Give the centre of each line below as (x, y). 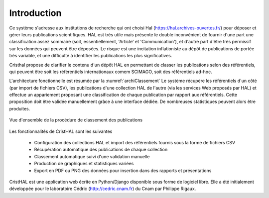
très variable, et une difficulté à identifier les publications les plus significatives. (91, 56)
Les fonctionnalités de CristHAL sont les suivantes (61, 131)
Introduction (35, 13)
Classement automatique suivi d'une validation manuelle (92, 156)
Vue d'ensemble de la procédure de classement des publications (76, 120)
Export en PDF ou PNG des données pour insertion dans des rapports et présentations (123, 170)
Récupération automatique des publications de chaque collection (101, 150)
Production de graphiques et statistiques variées (84, 164)
